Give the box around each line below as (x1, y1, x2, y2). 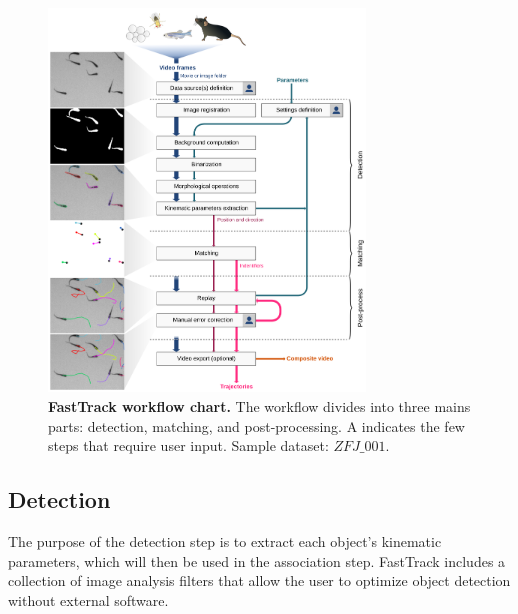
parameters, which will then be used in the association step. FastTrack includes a (8, 550, 506, 571)
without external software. (8, 589, 169, 610)
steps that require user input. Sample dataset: (48, 435, 329, 456)
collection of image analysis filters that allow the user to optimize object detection (8, 570, 511, 591)
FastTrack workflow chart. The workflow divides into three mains (48, 396, 471, 417)
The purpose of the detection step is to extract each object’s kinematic (8, 531, 442, 552)
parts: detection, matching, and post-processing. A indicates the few (48, 415, 465, 436)
